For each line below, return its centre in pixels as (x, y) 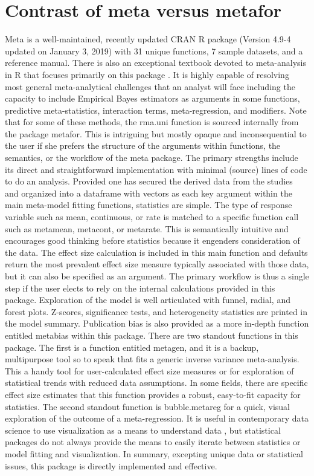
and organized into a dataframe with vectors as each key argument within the (149, 193)
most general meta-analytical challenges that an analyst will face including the (150, 86)
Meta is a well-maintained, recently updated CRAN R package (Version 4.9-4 (148, 39)
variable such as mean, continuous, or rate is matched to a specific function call (152, 217)
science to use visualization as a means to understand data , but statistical (143, 430)
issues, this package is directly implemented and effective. (111, 465)
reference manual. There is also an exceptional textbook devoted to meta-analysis (155, 63)
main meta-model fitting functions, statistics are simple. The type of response (149, 205)
